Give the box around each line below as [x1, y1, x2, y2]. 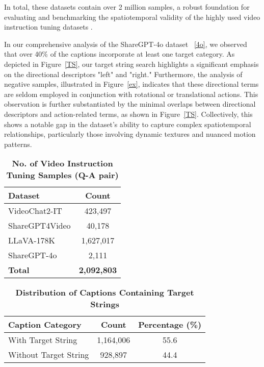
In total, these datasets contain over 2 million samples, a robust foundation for [4, 2, 250, 12]
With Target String [8, 334, 77, 346]
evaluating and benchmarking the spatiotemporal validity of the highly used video [4, 11, 260, 22]
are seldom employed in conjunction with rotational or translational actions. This [4, 88, 258, 99]
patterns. [4, 138, 32, 149]
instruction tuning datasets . [4, 21, 93, 32]
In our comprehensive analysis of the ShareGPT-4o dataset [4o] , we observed [4, 38, 247, 49]
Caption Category [8, 319, 82, 331]
